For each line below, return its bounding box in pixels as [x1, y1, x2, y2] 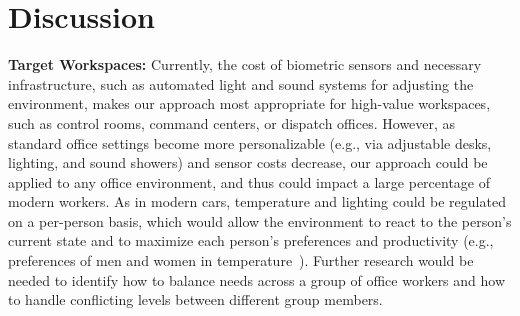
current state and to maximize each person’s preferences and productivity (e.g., [8, 230, 494, 251]
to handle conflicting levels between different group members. [8, 289, 383, 310]
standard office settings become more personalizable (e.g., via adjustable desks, [8, 132, 492, 153]
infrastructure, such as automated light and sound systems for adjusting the [8, 73, 474, 94]
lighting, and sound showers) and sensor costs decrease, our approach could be [8, 152, 488, 173]
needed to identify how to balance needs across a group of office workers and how [8, 269, 506, 290]
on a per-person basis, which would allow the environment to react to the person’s [8, 210, 512, 231]
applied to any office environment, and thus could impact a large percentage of [8, 171, 491, 192]
